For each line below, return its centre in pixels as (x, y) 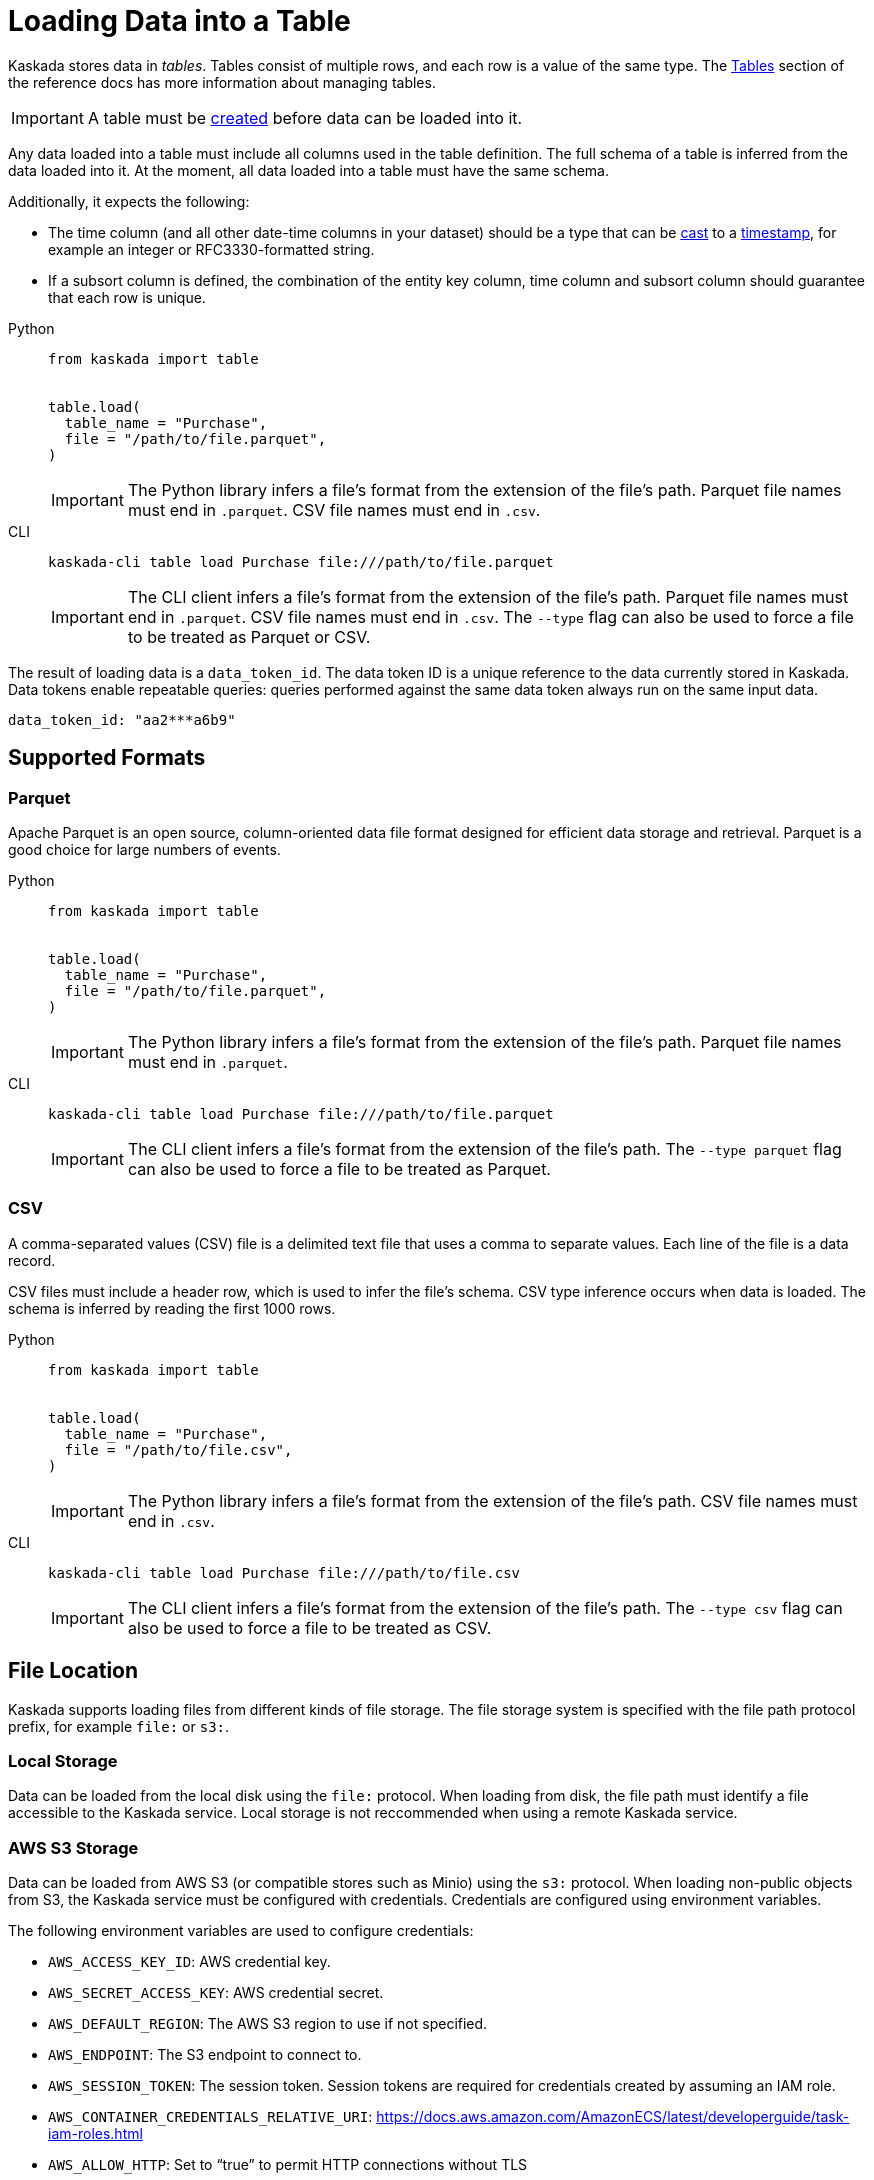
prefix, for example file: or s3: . (119, 1726)
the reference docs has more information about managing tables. (222, 82)
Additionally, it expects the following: (129, 201)
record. (32, 1260)
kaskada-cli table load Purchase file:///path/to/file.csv (284, 1572)
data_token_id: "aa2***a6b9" (122, 719)
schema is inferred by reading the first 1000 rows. (172, 1308)
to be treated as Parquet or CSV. (249, 636)
